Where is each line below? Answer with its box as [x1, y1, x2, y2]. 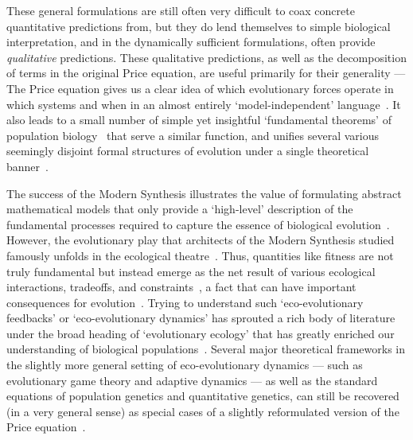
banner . [6, 158, 49, 174]
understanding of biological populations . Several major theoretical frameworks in [6, 341, 406, 357]
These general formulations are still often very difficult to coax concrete [6, 2, 355, 18]
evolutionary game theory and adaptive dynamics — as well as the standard [6, 372, 378, 388]
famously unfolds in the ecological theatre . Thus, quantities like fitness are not [6, 247, 394, 263]
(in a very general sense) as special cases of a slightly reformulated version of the [6, 403, 399, 419]
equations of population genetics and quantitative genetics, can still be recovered [6, 387, 399, 404]
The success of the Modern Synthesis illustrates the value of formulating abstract [6, 185, 402, 201]
